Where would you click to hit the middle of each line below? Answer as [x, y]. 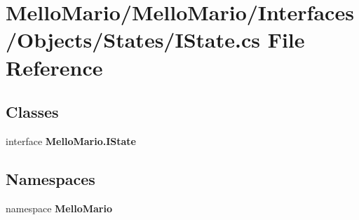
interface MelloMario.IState [71, 140]
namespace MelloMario [59, 208]
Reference [54, 67]
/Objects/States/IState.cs [133, 40]
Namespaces [50, 178]
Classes [32, 112]
